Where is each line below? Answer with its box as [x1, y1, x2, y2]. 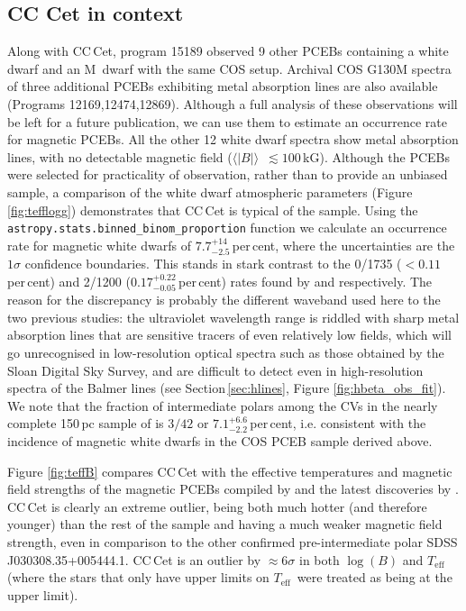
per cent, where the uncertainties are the [232, 235, 455, 254]
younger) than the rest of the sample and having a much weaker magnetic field [7, 515, 443, 533]
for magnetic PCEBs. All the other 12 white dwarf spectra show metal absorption [7, 130, 459, 149]
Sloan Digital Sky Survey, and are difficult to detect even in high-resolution [7, 360, 424, 379]
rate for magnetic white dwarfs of [7, 235, 191, 254]
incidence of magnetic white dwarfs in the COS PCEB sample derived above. [7, 431, 433, 450]
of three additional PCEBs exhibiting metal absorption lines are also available [7, 77, 438, 96]
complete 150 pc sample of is [7, 414, 164, 433]
